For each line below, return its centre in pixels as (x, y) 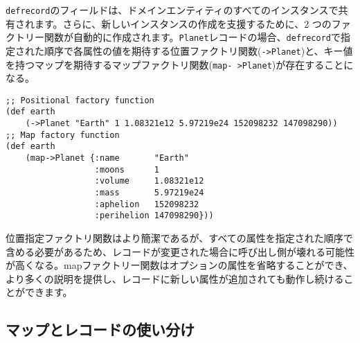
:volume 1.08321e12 (149, 181)
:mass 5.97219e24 (149, 193)
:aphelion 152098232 (147, 204)
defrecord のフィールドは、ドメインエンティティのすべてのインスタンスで (172, 10)
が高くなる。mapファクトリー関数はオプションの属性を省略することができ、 (179, 265)
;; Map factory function (63, 135)
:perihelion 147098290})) (154, 216)
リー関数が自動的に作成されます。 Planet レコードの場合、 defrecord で (182, 37)
